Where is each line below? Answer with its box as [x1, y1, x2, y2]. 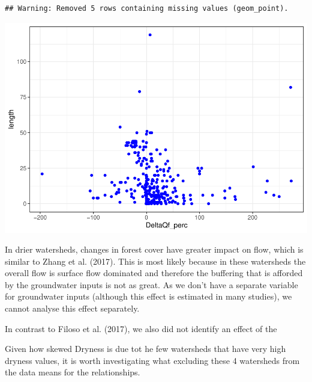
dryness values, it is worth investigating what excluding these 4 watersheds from [5, 354, 300, 366]
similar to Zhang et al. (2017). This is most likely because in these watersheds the [5, 254, 306, 267]
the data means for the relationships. [5, 366, 140, 378]
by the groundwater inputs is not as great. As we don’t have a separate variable [5, 278, 298, 291]
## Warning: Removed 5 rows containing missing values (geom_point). [5, 4, 289, 13]
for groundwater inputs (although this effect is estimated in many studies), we [5, 290, 292, 303]
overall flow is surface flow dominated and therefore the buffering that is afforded [5, 266, 303, 279]
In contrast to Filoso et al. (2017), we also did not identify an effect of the [5, 322, 277, 334]
